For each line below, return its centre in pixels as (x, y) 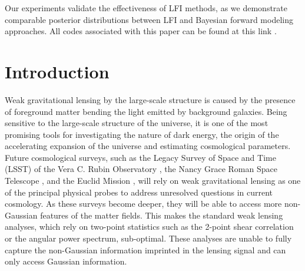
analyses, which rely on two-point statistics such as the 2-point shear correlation (149, 227)
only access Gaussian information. (66, 261)
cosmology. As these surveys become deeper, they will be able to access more (143, 204)
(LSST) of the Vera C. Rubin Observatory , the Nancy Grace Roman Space (141, 169)
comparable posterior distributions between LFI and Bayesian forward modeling (149, 19)
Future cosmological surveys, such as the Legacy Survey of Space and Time (140, 157)
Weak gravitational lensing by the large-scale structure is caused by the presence (150, 99)
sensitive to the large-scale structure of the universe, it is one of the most (137, 123)
